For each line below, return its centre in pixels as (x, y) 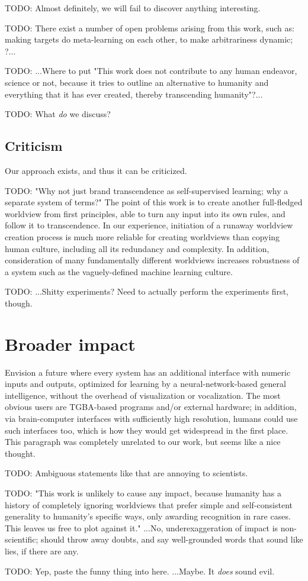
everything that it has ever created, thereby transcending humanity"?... (134, 94)
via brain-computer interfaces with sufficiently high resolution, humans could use (151, 418)
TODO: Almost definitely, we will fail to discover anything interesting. (133, 8)
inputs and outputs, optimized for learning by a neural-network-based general (145, 384)
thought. (20, 453)
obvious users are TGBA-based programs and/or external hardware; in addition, (151, 407)
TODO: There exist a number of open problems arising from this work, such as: (150, 28)
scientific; (22, 539)
